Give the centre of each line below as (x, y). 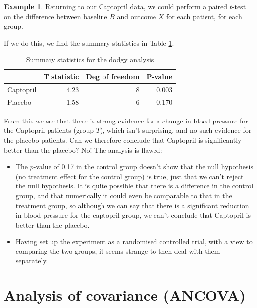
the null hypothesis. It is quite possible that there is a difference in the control (134, 186)
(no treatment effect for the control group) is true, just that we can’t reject (129, 176)
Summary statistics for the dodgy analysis (90, 59)
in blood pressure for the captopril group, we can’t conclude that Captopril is (133, 215)
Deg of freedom (113, 76)
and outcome (137, 16)
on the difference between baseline (56, 16)
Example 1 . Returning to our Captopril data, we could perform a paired (116, 6)
